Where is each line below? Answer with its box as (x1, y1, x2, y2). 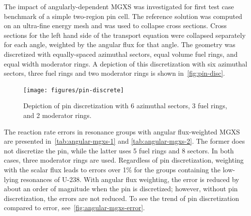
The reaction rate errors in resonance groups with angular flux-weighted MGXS (4, 126, 240, 136)
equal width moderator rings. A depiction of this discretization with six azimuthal (4, 58, 248, 68)
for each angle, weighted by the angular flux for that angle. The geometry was (4, 39, 235, 50)
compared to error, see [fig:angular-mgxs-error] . (4, 202, 145, 213)
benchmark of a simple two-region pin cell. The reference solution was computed (4, 11, 242, 21)
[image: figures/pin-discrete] (23, 86, 124, 94)
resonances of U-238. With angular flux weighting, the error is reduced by (20, 174, 239, 184)
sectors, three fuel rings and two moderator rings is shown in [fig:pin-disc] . (4, 68, 225, 78)
